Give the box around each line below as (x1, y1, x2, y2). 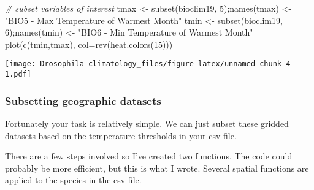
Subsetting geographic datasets (5, 93, 161, 108)
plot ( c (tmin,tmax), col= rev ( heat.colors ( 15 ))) (5, 37, 173, 50)
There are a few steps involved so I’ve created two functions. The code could (5, 150, 293, 162)
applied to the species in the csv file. (5, 173, 142, 186)
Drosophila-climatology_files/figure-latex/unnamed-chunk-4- (40, 59, 295, 69)
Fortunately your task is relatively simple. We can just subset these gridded (5, 116, 289, 129)
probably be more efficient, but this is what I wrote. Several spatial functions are (5, 161, 309, 174)
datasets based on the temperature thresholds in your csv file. (5, 129, 237, 142)
